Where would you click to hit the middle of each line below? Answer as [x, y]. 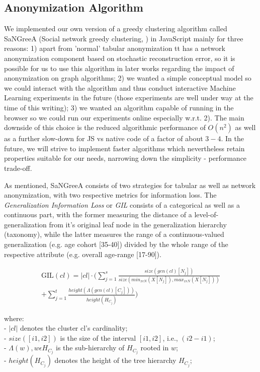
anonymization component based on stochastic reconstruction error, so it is [120, 58]
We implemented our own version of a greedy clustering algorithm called [116, 28]
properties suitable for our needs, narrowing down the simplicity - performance [125, 158]
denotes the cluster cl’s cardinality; [74, 328]
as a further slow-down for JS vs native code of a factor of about [104, 138]
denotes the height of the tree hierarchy [115, 360]
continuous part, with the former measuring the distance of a [98, 214]
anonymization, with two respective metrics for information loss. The [110, 195]
